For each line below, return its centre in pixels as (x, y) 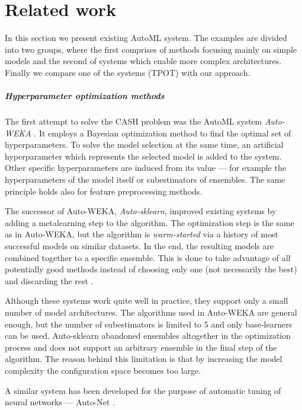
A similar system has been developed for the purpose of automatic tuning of (143, 390)
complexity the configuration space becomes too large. (103, 370)
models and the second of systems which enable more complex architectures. (143, 61)
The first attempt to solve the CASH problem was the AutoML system (134, 121)
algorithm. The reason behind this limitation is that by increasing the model (144, 359)
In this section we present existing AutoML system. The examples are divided (146, 38)
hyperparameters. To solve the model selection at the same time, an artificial (144, 144)
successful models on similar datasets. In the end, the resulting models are (139, 246)
